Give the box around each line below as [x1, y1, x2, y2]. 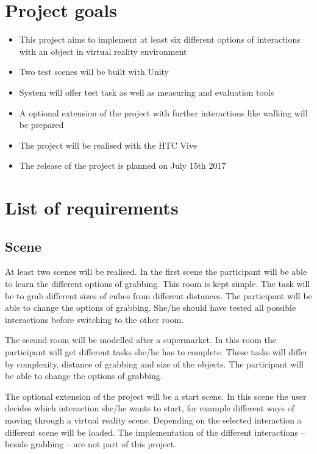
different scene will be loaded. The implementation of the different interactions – [5, 425, 305, 438]
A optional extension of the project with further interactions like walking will [19, 106, 308, 119]
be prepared [19, 118, 64, 131]
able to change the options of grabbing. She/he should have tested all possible [5, 301, 296, 314]
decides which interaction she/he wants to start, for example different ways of [5, 402, 294, 414]
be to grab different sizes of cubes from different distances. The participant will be [5, 289, 312, 302]
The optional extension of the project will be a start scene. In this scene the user [5, 389, 307, 402]
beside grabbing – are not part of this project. [5, 438, 177, 450]
